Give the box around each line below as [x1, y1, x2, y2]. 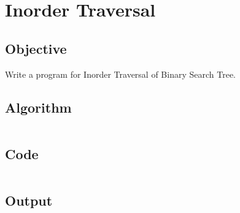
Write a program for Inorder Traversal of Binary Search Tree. [5, 67, 236, 80]
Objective [5, 39, 67, 58]
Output [5, 190, 53, 209]
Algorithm [5, 97, 72, 116]
